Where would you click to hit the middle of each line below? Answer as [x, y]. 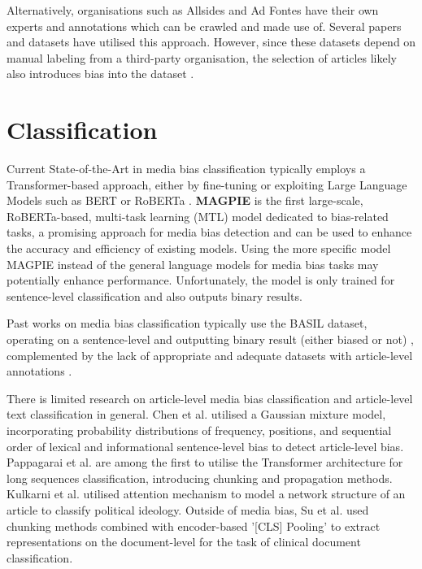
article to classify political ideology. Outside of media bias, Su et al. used [188, 509]
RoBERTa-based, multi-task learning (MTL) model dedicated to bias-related [198, 216]
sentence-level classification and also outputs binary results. [154, 295]
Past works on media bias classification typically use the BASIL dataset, [187, 323]
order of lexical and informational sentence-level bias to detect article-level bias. [205, 446]
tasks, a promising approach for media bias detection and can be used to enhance [209, 232]
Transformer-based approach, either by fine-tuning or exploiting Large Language [207, 184]
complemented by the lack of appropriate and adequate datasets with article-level [210, 355]
